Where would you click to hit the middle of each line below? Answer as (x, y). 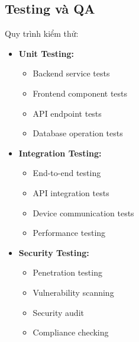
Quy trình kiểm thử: (42, 33)
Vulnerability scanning (73, 292)
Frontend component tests (80, 93)
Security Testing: (54, 252)
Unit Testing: (46, 53)
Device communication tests (83, 212)
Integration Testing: (60, 153)
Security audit (58, 312)
